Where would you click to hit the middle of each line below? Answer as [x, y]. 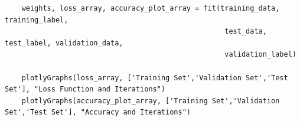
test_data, [246, 32]
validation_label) [260, 55]
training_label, [37, 20]
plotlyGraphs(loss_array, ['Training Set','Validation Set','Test [155, 78]
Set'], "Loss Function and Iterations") [85, 89]
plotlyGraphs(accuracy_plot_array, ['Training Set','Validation [151, 101]
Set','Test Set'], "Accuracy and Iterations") [98, 112]
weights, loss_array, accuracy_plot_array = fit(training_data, [151, 8]
